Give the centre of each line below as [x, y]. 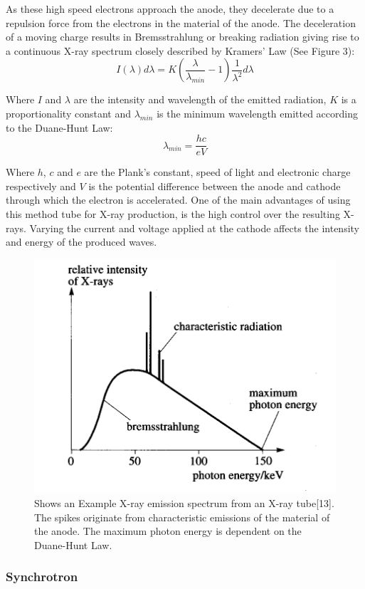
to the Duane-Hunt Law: [59, 127]
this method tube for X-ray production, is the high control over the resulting [173, 214]
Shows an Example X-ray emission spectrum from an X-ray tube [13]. [184, 503]
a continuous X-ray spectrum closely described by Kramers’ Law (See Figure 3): [180, 50]
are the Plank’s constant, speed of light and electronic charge [217, 172]
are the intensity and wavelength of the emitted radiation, [200, 99]
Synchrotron [42, 577]
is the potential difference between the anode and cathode [215, 186]
